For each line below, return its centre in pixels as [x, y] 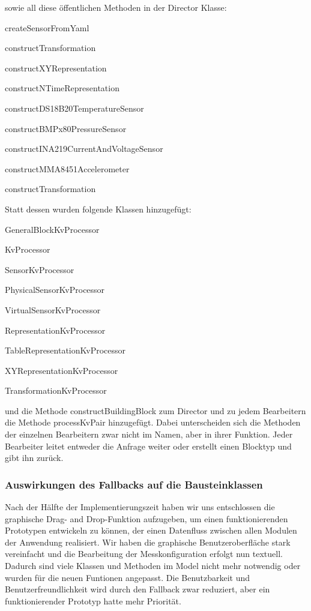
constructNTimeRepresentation [62, 88]
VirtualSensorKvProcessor [53, 309]
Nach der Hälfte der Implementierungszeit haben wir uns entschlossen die [140, 507]
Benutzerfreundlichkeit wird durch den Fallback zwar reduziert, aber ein [137, 589]
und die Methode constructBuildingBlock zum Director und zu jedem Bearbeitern [155, 410]
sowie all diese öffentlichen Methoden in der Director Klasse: [116, 7]
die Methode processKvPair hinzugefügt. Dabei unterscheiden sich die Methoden [153, 422]
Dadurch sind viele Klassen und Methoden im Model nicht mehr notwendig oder [153, 566]
